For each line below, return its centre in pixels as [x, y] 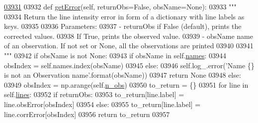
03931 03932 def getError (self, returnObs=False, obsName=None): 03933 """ [120, 6]
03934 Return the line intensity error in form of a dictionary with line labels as [124, 16]
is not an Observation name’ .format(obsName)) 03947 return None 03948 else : [123, 75]
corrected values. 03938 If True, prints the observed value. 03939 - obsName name [129, 36]
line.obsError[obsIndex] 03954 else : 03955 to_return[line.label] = [102, 104]
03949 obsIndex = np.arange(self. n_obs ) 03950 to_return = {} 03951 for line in [126, 84]
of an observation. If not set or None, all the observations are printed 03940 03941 [129, 46]
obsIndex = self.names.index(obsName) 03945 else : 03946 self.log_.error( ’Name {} [129, 65]
